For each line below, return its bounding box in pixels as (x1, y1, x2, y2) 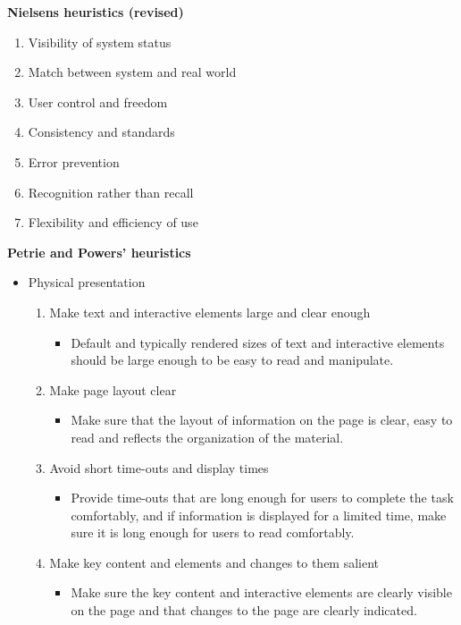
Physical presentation (28, 273, 146, 291)
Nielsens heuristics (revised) (7, 3, 184, 21)
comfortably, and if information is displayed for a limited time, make (71, 505, 447, 524)
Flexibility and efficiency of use (28, 213, 198, 232)
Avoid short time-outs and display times (49, 458, 269, 477)
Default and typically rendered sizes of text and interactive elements (71, 333, 445, 351)
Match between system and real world (28, 63, 237, 81)
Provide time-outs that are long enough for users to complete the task (71, 488, 454, 507)
